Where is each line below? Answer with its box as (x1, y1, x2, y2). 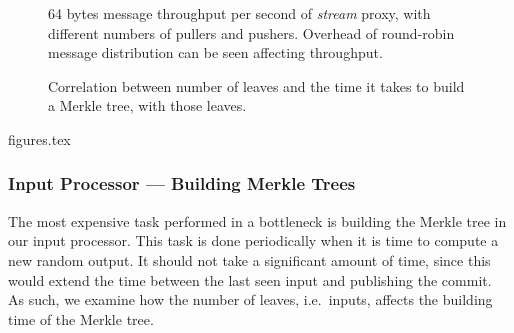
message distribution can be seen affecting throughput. (48, 42, 383, 63)
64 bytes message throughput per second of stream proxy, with (48, 3, 431, 23)
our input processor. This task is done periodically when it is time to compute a (8, 230, 499, 251)
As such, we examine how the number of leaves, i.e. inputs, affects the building (8, 289, 493, 310)
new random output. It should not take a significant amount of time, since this (8, 249, 491, 270)
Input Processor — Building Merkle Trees (8, 171, 356, 196)
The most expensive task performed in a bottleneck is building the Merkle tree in (8, 210, 507, 231)
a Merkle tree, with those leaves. (48, 95, 247, 116)
